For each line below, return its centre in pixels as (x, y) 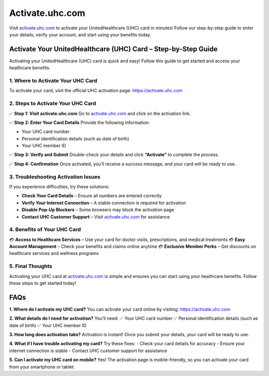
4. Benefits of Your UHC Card (45, 230)
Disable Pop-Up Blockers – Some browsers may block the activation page (98, 210)
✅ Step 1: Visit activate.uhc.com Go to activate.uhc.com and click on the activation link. (100, 113)
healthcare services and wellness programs (54, 253)
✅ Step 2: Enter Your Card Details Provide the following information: (79, 123)
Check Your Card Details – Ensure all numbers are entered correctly (92, 196)
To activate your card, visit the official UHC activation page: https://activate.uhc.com (96, 91)
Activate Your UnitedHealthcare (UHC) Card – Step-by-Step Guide (113, 49)
